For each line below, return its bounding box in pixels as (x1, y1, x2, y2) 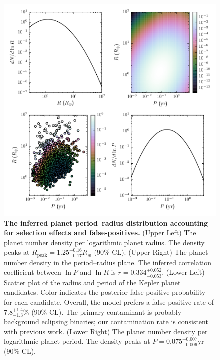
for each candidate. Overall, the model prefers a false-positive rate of (4, 297, 214, 307)
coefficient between (4, 267, 61, 277)
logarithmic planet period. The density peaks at (4, 336, 150, 346)
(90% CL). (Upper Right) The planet (94, 247, 208, 257)
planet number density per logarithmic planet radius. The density (4, 237, 205, 247)
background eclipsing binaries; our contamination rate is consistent (4, 316, 208, 327)
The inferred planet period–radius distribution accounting (4, 217, 208, 228)
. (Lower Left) (162, 267, 205, 277)
